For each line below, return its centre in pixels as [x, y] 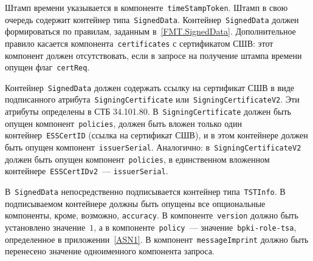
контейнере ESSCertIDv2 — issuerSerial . [87, 171]
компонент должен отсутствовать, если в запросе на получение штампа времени [153, 55]
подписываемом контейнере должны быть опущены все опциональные [135, 203]
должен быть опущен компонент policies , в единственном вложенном [137, 159]
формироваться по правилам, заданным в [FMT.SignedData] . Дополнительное [150, 31]
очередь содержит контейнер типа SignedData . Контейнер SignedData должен [152, 19]
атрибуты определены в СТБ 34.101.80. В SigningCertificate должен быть [148, 111]
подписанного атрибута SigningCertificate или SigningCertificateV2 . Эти [152, 99]
